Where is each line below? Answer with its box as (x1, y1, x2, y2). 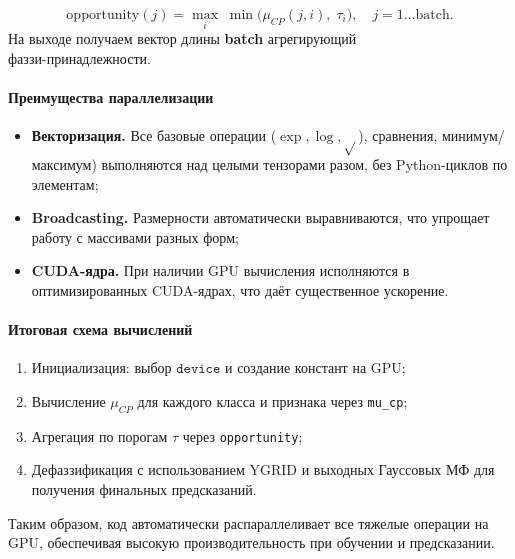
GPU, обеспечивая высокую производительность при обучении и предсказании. (8, 532, 495, 553)
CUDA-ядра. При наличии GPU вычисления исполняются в (31, 260, 410, 281)
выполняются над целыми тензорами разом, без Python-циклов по (101, 153, 508, 174)
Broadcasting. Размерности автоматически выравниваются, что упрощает (31, 207, 490, 228)
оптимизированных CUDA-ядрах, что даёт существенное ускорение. (31, 279, 449, 300)
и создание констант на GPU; (224, 357, 406, 378)
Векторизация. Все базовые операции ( (31, 125, 277, 146)
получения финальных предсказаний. (31, 478, 257, 499)
